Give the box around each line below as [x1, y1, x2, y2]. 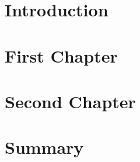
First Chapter [5, 43, 118, 67]
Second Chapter [5, 89, 136, 113]
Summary [5, 135, 84, 159]
